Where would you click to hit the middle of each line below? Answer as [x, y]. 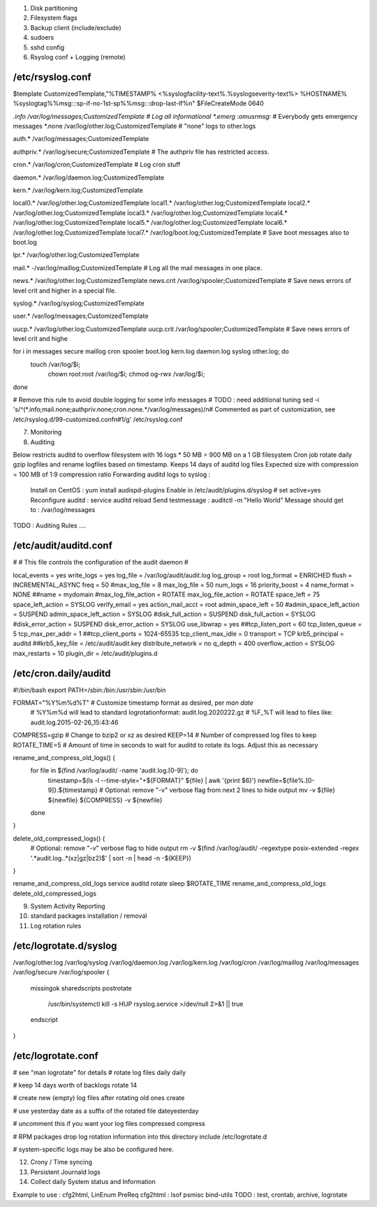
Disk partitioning [54, 8]
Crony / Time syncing [61, 1162]
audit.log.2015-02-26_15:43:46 [74, 722]
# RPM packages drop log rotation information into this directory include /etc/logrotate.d [140, 1136]
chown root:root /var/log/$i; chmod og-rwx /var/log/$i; [126, 374]
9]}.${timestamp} [73, 790]
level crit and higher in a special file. [65, 291]
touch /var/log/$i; [55, 364]
